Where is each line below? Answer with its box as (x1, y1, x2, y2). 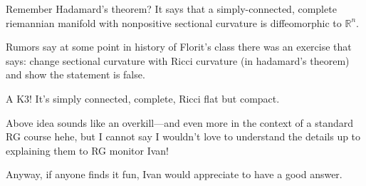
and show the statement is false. (6, 67, 145, 82)
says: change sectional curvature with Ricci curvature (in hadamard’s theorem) (6, 53, 350, 68)
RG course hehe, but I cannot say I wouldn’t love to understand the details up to (6, 129, 361, 144)
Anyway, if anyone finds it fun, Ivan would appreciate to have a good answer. (6, 167, 343, 182)
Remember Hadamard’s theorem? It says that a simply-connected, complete (6, 1, 337, 16)
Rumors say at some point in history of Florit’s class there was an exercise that (6, 39, 352, 54)
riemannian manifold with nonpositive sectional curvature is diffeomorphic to (6, 15, 342, 30)
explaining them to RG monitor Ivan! (6, 143, 169, 157)
